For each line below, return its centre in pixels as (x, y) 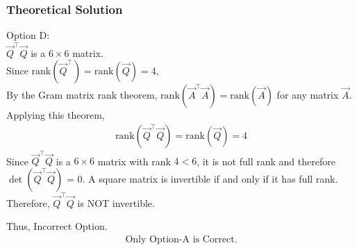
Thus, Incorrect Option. (57, 226)
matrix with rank (134, 161)
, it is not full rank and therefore (266, 161)
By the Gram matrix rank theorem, (82, 95)
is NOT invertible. (116, 202)
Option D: (28, 35)
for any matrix (308, 95)
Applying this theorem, (56, 115)
